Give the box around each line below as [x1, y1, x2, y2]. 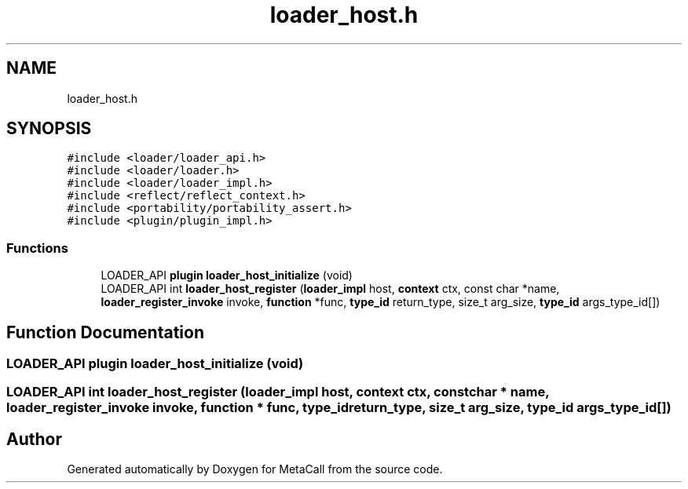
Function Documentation [6, 322, 204, 342]
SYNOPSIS [6, 119, 92, 139]
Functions [6, 239, 68, 256]
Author [6, 429, 62, 449]
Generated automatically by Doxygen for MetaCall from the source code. [67, 462, 443, 476]
